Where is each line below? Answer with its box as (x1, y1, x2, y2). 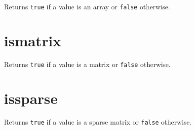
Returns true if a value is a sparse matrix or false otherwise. (4, 116, 192, 127)
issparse (4, 88, 58, 108)
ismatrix (4, 30, 61, 50)
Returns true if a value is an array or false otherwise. (4, 1, 170, 11)
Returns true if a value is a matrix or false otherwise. (4, 59, 171, 69)
